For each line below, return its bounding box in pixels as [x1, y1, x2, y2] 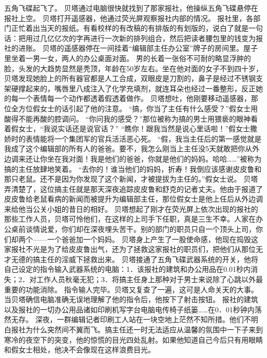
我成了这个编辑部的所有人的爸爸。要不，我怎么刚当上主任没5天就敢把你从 [4, 143, 252, 154]
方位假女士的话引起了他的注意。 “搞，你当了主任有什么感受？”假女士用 [18, 103, 258, 113]
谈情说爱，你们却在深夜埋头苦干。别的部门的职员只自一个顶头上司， [25, 224, 256, 234]
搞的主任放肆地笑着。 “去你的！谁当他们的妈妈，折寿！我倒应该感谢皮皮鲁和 [4, 163, 262, 174]
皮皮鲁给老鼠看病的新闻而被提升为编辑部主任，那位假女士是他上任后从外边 [4, 193, 256, 204]
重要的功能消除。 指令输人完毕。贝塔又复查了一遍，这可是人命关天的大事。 [4, 284, 258, 294]
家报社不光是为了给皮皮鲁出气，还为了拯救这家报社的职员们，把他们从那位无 [4, 244, 263, 254]
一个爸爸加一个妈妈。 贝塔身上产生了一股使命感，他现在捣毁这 [47, 233, 258, 244]
